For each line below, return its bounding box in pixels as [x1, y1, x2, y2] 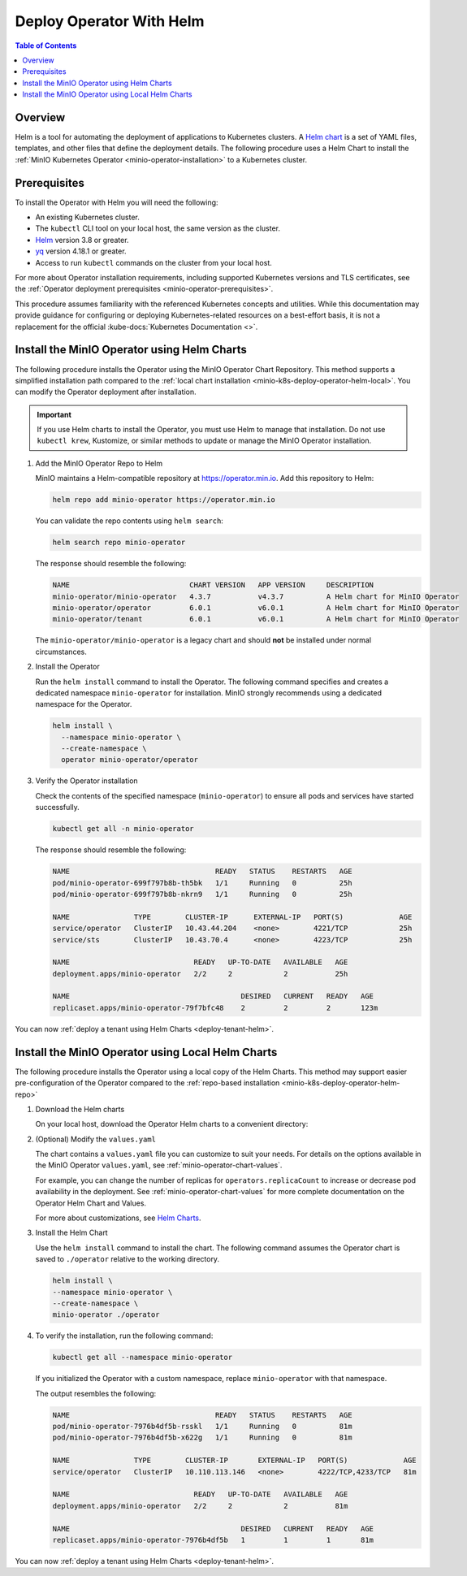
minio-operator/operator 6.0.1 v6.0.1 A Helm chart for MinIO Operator [52, 603, 460, 613]
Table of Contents [15, 41, 77, 50]
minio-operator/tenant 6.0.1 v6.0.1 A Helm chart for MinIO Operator [52, 614, 460, 624]
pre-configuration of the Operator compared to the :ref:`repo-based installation [15, 1078, 280, 1088]
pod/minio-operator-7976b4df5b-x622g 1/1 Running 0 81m [52, 1433, 352, 1442]
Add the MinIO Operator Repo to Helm [35, 458, 162, 468]
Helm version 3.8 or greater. [35, 235, 129, 245]
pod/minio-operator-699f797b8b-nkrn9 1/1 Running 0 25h [52, 890, 352, 898]
